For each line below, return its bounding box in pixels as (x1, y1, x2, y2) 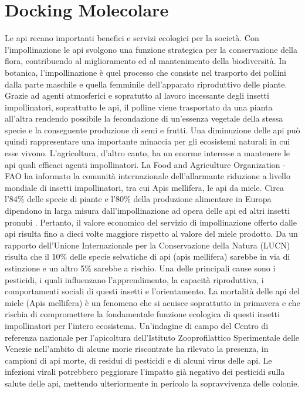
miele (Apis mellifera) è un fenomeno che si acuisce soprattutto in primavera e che (5, 296, 300, 308)
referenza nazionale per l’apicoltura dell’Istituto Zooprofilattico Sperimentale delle (5, 331, 300, 343)
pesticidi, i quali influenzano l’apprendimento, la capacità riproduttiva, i (5, 273, 264, 285)
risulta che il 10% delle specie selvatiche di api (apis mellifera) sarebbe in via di (5, 250, 290, 263)
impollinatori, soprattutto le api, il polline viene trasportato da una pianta (5, 100, 273, 113)
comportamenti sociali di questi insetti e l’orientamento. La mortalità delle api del (5, 285, 300, 297)
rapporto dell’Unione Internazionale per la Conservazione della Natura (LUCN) (5, 239, 290, 251)
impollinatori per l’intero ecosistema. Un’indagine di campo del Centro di (5, 319, 269, 331)
